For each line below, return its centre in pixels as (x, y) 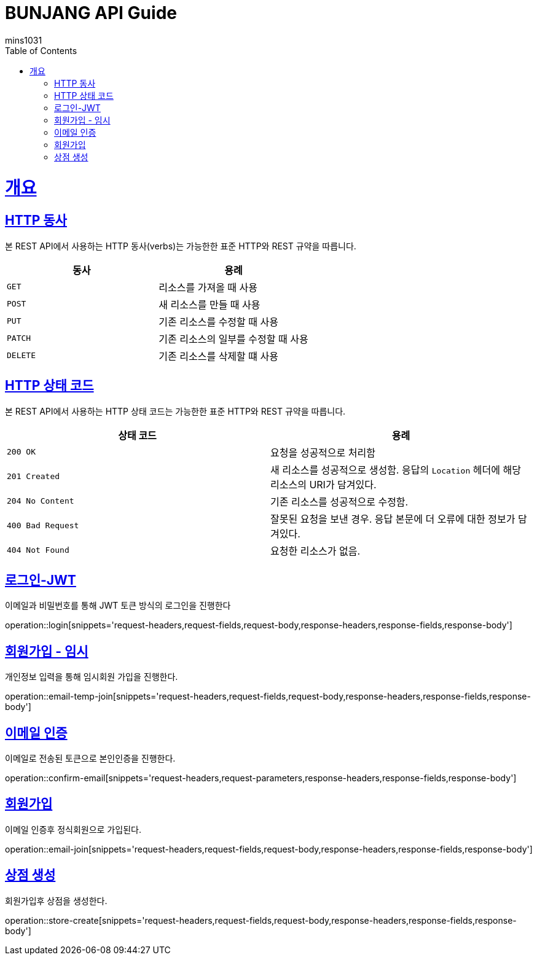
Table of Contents (41, 50)
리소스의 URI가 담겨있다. (323, 484)
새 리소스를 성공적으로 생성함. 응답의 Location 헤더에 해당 (396, 470)
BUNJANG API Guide (91, 13)
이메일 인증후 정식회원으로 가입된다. (73, 829)
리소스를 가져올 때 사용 (208, 287)
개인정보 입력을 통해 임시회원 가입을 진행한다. (92, 677)
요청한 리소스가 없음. (316, 551)
